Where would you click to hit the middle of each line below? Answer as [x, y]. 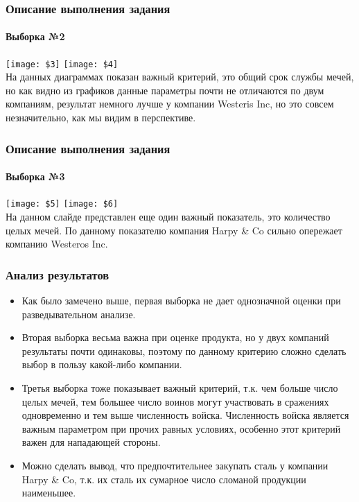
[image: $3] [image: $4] [62, 64]
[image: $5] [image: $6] [62, 204]
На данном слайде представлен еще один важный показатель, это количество [168, 216]
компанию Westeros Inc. [57, 244]
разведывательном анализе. [79, 314]
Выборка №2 [35, 36]
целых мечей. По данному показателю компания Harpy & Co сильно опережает [174, 230]
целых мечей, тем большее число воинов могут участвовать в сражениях [175, 401]
